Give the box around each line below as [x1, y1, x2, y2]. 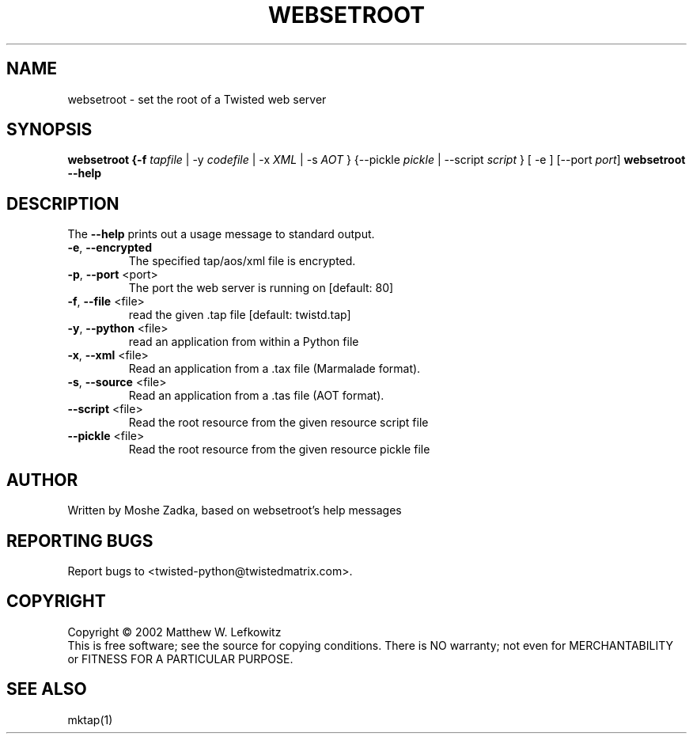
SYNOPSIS [6, 120, 93, 140]
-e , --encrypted [67, 241, 152, 255]
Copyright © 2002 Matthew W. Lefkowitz [67, 624, 282, 639]
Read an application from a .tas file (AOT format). [128, 389, 384, 403]
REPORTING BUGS [6, 530, 153, 551]
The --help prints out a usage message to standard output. [67, 227, 375, 241]
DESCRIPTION [6, 193, 119, 214]
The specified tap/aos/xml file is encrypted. [128, 254, 356, 268]
